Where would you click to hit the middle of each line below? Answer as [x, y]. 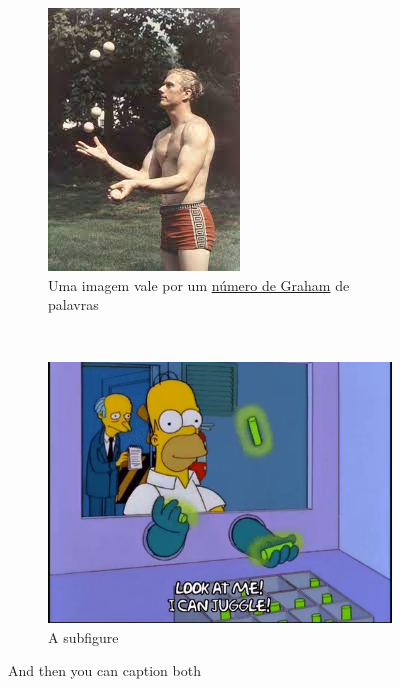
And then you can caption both [104, 670]
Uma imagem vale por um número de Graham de [199, 284]
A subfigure [83, 636]
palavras [73, 304]
